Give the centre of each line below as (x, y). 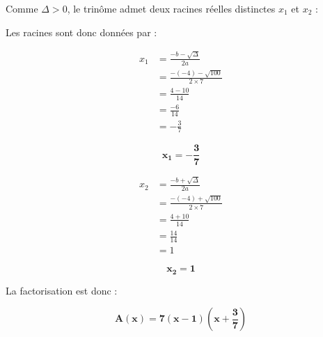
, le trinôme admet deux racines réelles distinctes (171, 8)
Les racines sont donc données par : (81, 32)
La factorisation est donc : (62, 290)
